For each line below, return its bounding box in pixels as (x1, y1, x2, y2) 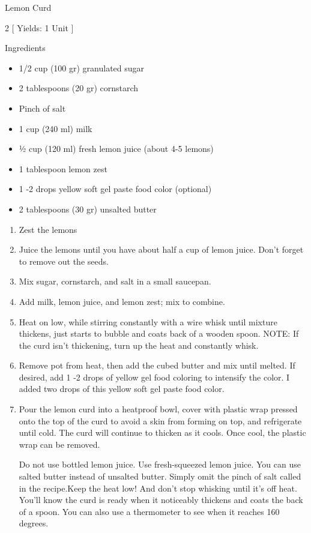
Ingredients (5, 41, 46, 54)
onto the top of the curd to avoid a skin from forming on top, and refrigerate (19, 414, 302, 427)
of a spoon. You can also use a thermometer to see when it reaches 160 (19, 505, 280, 517)
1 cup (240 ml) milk (19, 122, 92, 134)
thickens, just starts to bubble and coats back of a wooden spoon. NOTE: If (19, 327, 299, 340)
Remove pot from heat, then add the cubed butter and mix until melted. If (19, 359, 295, 372)
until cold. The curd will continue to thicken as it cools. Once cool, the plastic (19, 426, 306, 439)
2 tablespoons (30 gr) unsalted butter (19, 202, 157, 215)
